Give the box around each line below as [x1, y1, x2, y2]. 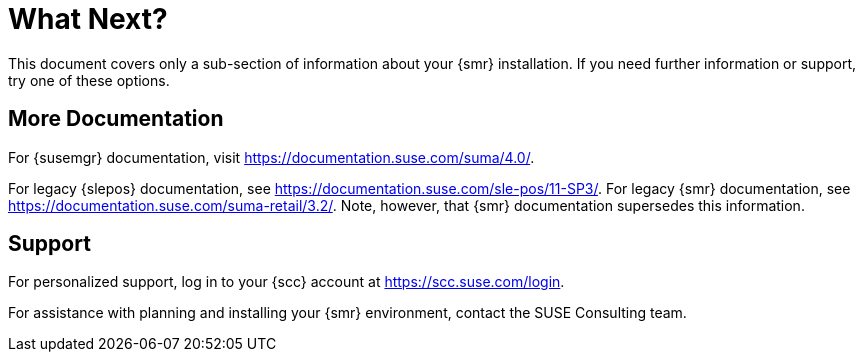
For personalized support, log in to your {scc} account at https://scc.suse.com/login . [8, 273, 565, 291]
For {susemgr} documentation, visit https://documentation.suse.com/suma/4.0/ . [8, 148, 535, 166]
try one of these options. [8, 71, 170, 89]
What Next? [8, 2, 168, 36]
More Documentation [8, 106, 224, 132]
